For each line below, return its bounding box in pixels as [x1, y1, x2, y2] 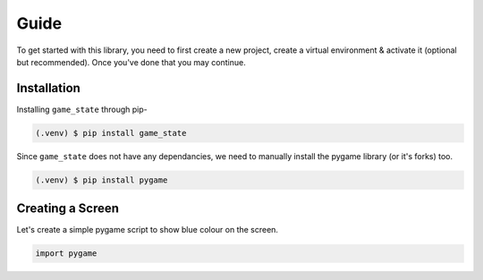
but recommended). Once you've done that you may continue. [16, 56, 246, 67]
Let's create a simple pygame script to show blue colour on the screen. [16, 225, 279, 235]
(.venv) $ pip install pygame [35, 174, 168, 185]
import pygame [35, 249, 97, 259]
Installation [16, 81, 80, 96]
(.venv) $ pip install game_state [35, 128, 187, 138]
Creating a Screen [16, 201, 120, 216]
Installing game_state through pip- [16, 104, 148, 115]
